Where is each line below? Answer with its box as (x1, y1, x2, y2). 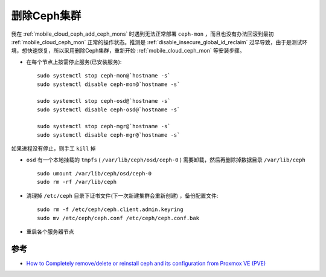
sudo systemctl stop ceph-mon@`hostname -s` (37, 73, 171, 79)
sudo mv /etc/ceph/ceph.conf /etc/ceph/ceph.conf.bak (37, 215, 199, 221)
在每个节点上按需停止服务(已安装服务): (26, 58, 122, 65)
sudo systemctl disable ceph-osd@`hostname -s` (37, 106, 181, 113)
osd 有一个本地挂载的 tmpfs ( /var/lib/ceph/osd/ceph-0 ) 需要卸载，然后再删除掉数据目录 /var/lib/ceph (26, 156, 306, 163)
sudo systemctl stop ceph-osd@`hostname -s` (37, 97, 171, 105)
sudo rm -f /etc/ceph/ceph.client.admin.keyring (37, 206, 184, 213)
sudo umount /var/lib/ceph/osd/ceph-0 (37, 170, 152, 177)
